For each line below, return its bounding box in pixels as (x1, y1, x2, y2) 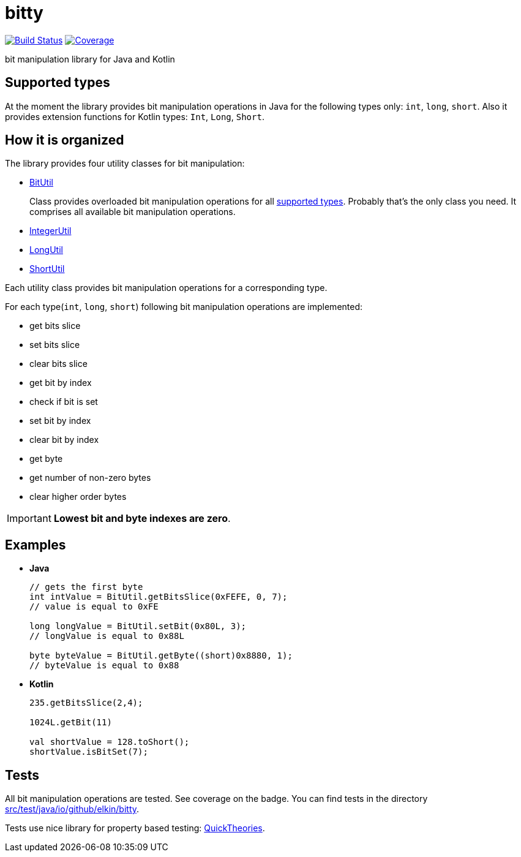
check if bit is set (29, 396, 98, 407)
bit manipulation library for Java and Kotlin (5, 53, 175, 64)
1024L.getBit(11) (29, 717, 112, 728)
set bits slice (29, 339, 80, 350)
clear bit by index (29, 434, 99, 445)
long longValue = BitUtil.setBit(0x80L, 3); (29, 621, 247, 632)
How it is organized (5, 132, 124, 148)
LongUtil (29, 244, 63, 255)
